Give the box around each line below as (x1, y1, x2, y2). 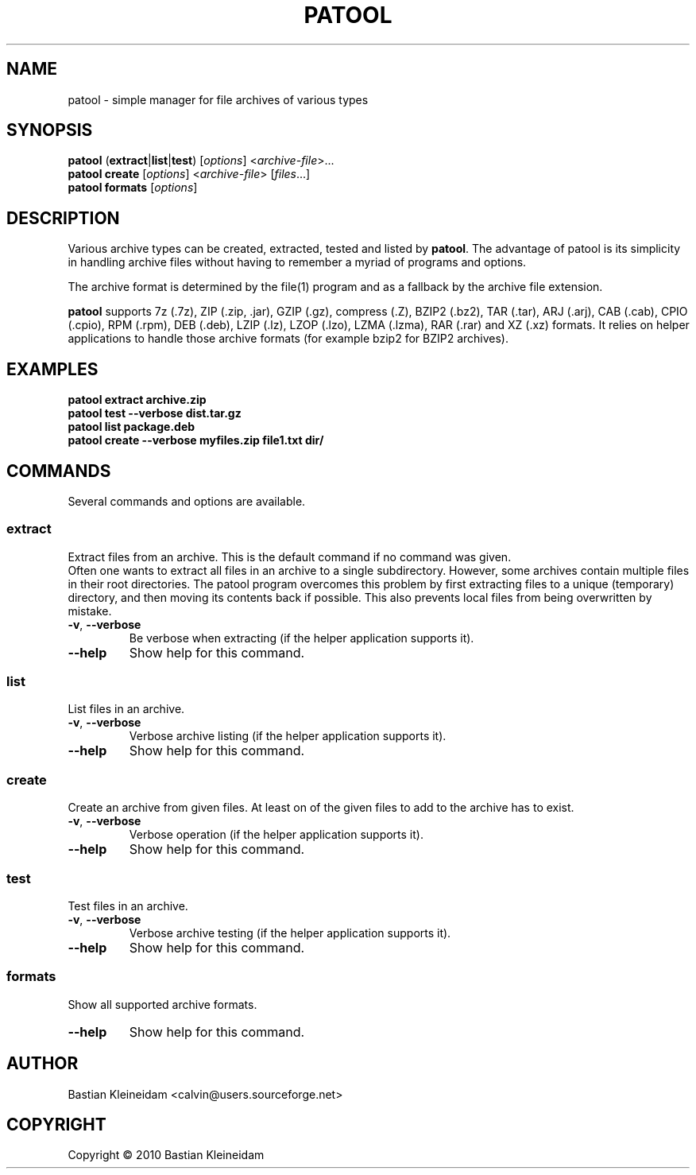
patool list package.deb (68, 420, 195, 434)
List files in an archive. (68, 702, 185, 716)
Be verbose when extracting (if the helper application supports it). (129, 630, 474, 645)
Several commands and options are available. (68, 494, 306, 508)
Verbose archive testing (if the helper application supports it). (129, 925, 451, 940)
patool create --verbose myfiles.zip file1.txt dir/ (68, 433, 324, 448)
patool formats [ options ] (68, 180, 198, 195)
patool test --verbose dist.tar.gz (68, 406, 242, 421)
